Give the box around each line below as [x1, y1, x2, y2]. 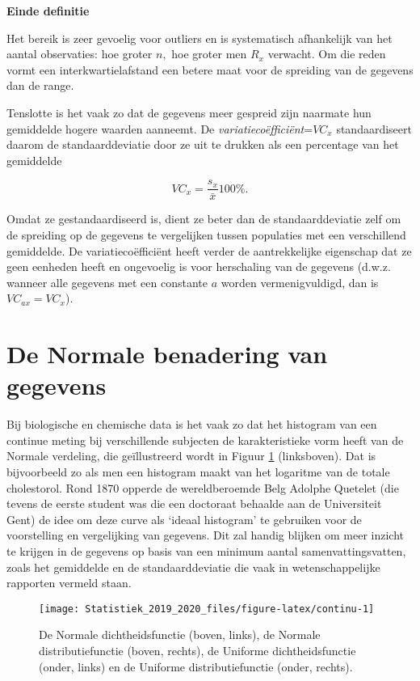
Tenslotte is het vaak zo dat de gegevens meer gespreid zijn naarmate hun [6, 104, 372, 121]
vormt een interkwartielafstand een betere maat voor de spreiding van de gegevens [6, 61, 414, 78]
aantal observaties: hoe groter [6, 45, 153, 62]
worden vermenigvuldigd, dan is [220, 273, 379, 290]
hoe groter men [171, 45, 247, 62]
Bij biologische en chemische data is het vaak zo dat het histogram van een [6, 416, 377, 433]
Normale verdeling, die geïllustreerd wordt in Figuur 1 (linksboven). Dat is [6, 447, 376, 464]
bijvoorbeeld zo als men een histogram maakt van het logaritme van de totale [6, 463, 390, 480]
